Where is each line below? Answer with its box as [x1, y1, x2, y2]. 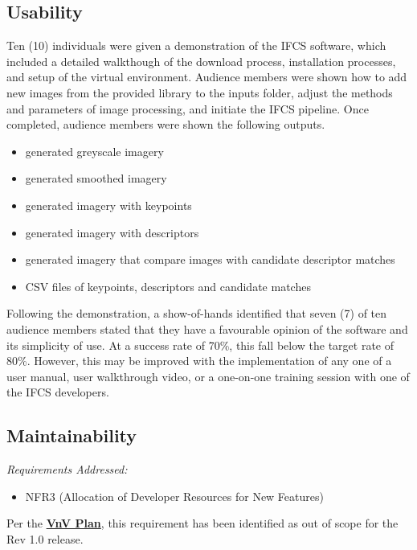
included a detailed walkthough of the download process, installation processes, [6, 52, 396, 69]
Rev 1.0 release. [6, 530, 84, 547]
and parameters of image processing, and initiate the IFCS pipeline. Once [6, 100, 369, 117]
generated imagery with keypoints [25, 196, 192, 213]
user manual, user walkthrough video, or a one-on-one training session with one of [6, 367, 410, 384]
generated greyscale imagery [25, 142, 164, 159]
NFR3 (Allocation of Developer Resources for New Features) [25, 487, 324, 504]
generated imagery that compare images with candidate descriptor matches [25, 251, 395, 268]
